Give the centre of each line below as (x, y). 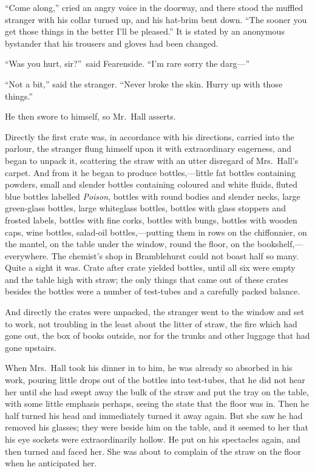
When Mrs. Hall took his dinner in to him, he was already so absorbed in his (149, 368)
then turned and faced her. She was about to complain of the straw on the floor (153, 451)
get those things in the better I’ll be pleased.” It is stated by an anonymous (145, 31)
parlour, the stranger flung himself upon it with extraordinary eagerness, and (148, 148)
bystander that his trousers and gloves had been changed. (112, 43)
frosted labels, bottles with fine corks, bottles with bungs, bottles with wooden (151, 219)
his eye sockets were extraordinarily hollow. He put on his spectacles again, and (153, 439)
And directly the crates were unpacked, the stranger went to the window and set (155, 312)
